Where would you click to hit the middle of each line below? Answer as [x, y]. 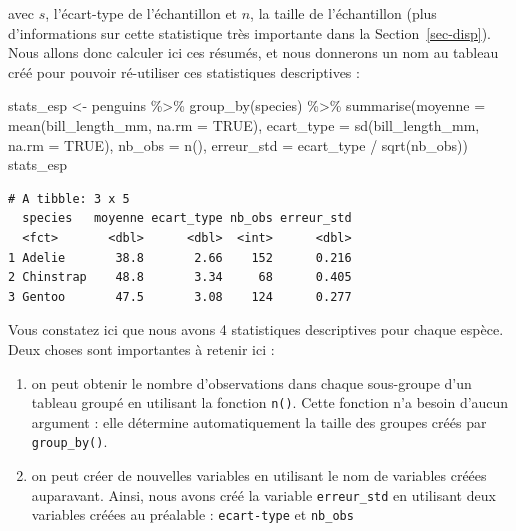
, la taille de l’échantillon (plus [343, 13]
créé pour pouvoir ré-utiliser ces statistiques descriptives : [184, 71]
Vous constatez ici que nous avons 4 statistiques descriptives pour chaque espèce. [256, 329]
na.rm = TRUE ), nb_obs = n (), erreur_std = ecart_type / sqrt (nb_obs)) [238, 144]
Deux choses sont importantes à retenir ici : [141, 348]
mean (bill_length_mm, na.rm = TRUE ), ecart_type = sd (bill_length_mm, [244, 124]
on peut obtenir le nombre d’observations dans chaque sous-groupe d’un [251, 382]
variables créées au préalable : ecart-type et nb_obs [192, 514]
